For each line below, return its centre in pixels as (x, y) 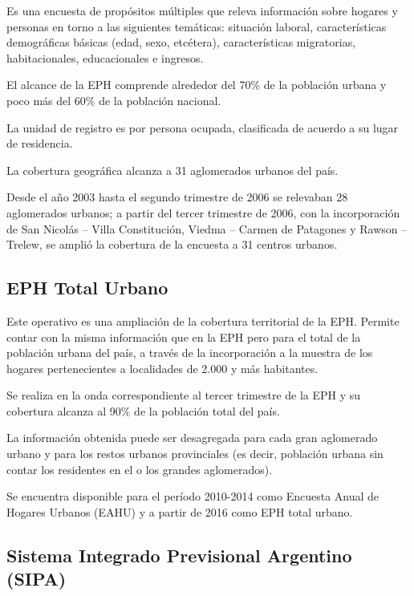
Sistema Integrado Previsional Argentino (179, 555)
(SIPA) (37, 579)
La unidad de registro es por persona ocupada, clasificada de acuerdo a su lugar (203, 127)
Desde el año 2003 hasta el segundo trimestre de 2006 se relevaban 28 (177, 197)
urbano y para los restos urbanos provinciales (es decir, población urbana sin (195, 454)
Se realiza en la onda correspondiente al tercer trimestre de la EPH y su (184, 395)
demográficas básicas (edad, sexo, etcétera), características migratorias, (181, 42)
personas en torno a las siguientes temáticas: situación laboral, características (197, 26)
